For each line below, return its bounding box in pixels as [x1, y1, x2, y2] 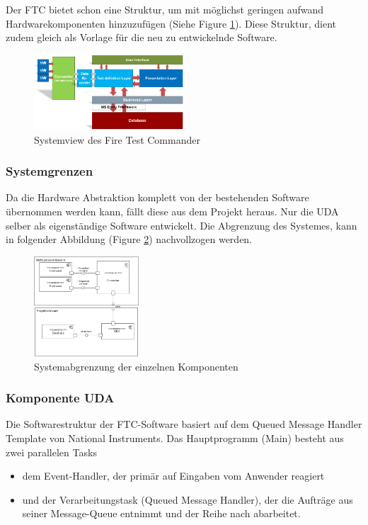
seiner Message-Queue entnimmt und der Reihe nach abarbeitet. [22, 506, 301, 521]
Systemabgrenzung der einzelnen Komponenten [34, 359, 238, 373]
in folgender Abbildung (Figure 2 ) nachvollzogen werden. [6, 232, 253, 247]
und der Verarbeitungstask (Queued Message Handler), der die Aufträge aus [22, 492, 353, 507]
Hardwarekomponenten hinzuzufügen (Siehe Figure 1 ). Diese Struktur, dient [6, 16, 336, 30]
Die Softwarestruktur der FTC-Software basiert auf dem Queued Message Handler [6, 417, 362, 431]
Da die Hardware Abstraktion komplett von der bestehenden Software [6, 190, 309, 205]
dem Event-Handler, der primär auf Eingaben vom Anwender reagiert [22, 468, 325, 483]
